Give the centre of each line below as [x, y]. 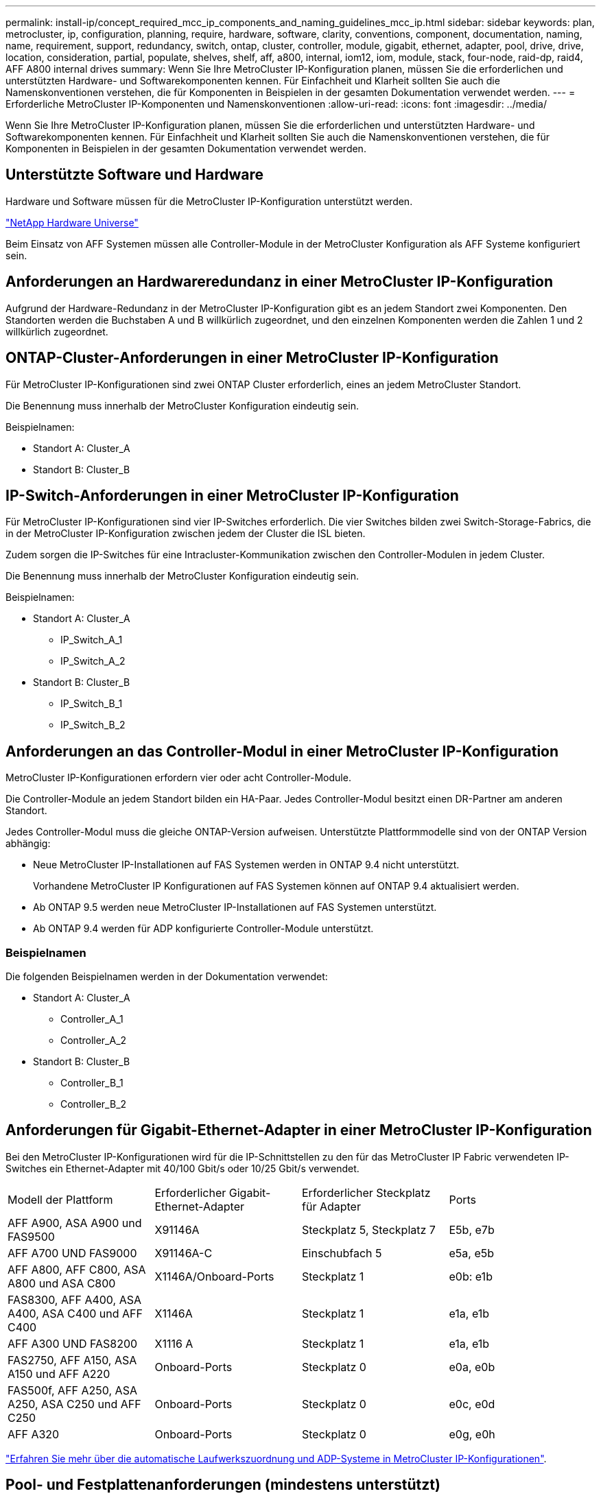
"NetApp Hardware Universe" [72, 222]
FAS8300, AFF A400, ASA [75, 1299]
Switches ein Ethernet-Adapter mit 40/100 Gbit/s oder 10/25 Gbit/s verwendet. [182, 1168]
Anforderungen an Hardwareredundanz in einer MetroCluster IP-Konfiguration [279, 282]
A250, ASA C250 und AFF [74, 1404]
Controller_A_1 [92, 1019]
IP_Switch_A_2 [93, 661]
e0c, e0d [472, 1404]
